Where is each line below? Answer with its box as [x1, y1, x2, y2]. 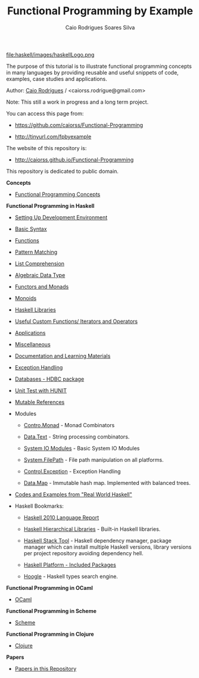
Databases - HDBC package [14, 375, 85, 382]
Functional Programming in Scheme [6, 607, 97, 614]
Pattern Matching [14, 248, 58, 256]
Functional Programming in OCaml [6, 584, 94, 591]
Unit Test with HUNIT [14, 387, 67, 394]
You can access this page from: [6, 110, 84, 117]
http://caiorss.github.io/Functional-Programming [14, 156, 134, 163]
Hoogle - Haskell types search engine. [23, 573, 118, 580]
